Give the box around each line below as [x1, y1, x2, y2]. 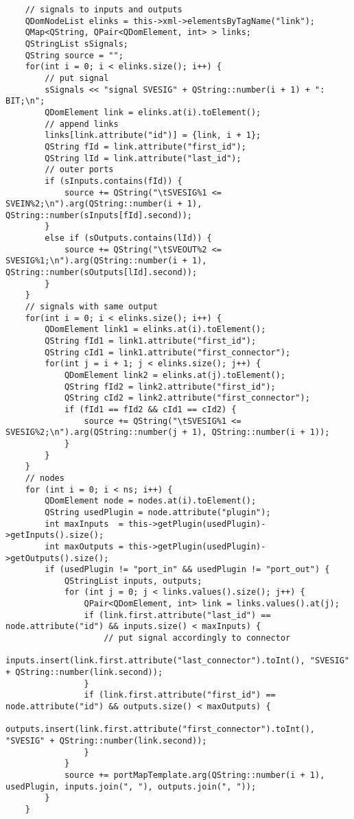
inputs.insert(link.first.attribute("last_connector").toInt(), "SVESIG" [5, 656, 350, 666]
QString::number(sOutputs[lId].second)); [5, 268, 198, 278]
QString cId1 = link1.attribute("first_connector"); [45, 347, 291, 357]
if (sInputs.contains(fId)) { [45, 176, 182, 186]
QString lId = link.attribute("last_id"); [45, 153, 241, 163]
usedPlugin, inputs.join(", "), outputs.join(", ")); [5, 781, 257, 792]
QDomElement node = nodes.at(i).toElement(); [45, 496, 257, 506]
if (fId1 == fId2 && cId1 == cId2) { [64, 404, 237, 414]
